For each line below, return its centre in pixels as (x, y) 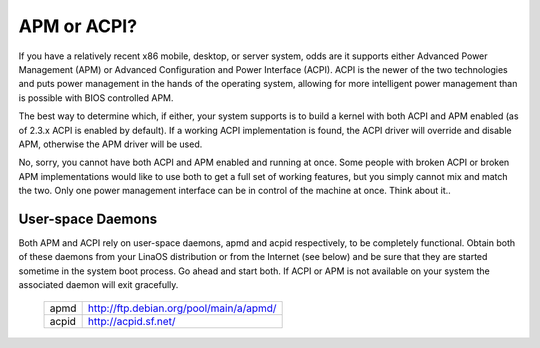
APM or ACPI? (78, 26)
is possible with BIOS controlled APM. (96, 97)
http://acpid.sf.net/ (131, 321)
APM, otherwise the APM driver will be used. (110, 144)
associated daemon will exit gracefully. (98, 285)
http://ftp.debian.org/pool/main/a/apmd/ (182, 308)
